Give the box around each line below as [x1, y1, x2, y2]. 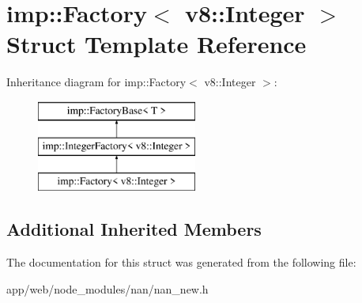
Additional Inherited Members [6, 217, 262, 241]
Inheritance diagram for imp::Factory [6, 74, 187, 90]
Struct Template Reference [6, 28, 307, 60]
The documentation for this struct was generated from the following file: [6, 254, 356, 271]
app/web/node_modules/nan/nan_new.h [6, 280, 209, 297]
